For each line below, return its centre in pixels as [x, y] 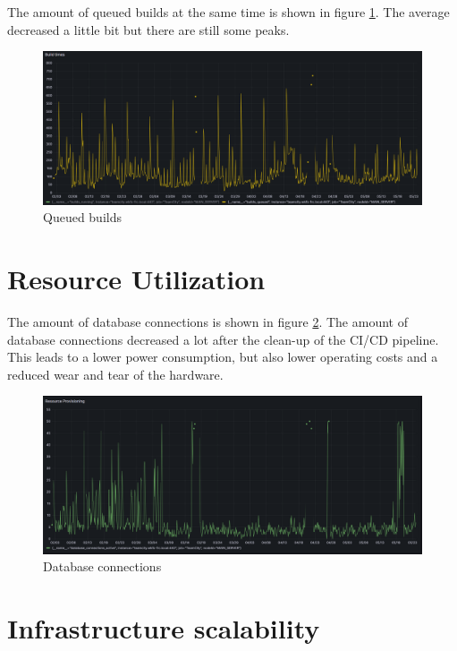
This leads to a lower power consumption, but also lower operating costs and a [223, 357]
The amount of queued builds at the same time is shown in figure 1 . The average [228, 12]
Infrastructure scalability [164, 628]
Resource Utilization [136, 278]
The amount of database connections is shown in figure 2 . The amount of [207, 321]
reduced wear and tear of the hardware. [115, 374]
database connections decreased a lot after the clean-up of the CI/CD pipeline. [223, 339]
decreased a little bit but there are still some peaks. [148, 29]
